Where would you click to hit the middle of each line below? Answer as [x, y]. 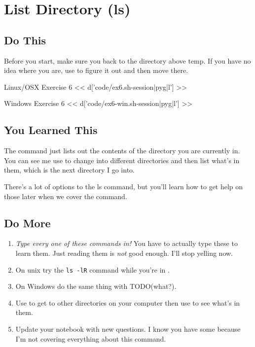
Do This [25, 40]
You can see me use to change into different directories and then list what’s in [122, 160]
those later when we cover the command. [66, 196]
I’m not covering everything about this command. [91, 338]
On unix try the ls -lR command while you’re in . [92, 269]
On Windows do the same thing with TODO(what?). [96, 286]
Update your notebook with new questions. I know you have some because [128, 329]
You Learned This [51, 130]
